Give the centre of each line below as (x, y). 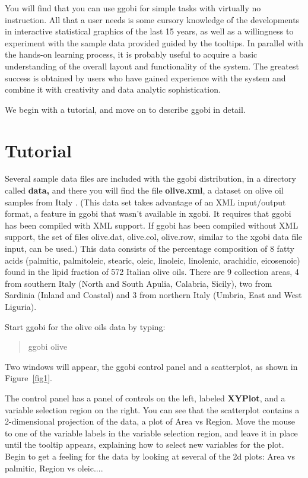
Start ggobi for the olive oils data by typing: (85, 326)
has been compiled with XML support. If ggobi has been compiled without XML (152, 225)
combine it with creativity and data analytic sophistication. (113, 89)
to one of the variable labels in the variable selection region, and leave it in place (151, 433)
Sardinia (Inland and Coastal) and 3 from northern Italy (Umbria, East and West (153, 295)
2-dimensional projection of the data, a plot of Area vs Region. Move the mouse (150, 421)
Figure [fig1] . (29, 378)
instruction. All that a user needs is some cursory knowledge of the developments (152, 19)
